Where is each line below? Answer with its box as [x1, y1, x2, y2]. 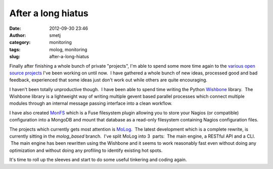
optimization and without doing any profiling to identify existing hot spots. [9, 147, 163, 153]
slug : [9, 54, 20, 60]
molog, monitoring [49, 46, 87, 53]
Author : [9, 32, 26, 38]
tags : [9, 46, 21, 53]
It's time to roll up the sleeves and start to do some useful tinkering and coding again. [9, 157, 187, 163]
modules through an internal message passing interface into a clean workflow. [9, 100, 172, 106]
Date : [9, 25, 21, 31]
